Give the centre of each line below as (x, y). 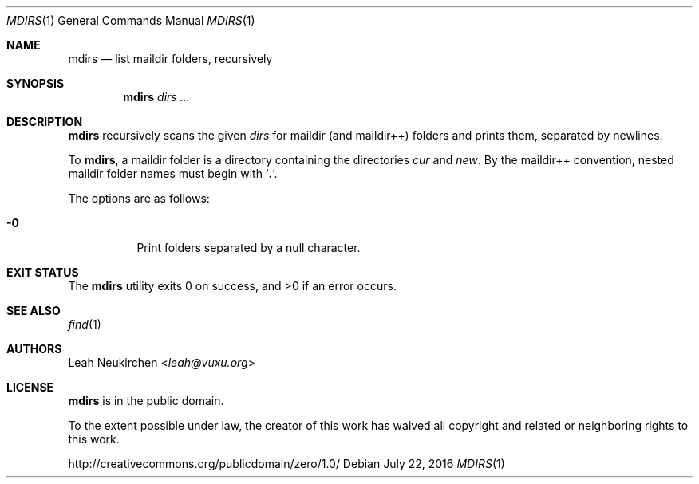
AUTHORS (34, 349)
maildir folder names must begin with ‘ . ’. (173, 173)
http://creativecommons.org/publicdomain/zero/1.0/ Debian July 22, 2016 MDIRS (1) (286, 464)
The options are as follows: (139, 198)
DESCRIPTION (45, 122)
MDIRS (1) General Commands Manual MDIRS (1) (131, 20)
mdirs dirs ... (156, 97)
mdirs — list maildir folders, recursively (170, 59)
